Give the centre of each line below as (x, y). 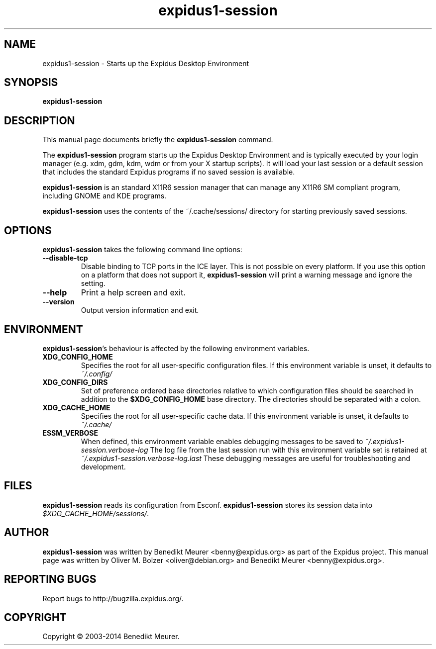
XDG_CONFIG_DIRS (75, 382)
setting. (93, 283)
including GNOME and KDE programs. (105, 196)
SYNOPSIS (31, 83)
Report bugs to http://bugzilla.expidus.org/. (113, 598)
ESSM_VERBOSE (70, 433)
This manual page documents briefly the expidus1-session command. (158, 140)
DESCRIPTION (40, 120)
